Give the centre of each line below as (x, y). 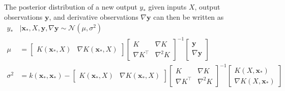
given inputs (167, 7)
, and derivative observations (94, 16)
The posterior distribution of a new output (71, 7)
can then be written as (189, 16)
